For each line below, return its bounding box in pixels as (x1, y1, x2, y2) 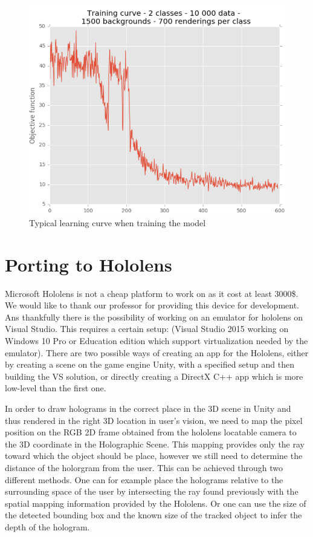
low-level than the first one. (5, 382, 106, 394)
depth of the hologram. (5, 520, 90, 533)
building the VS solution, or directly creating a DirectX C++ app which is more (5, 369, 303, 382)
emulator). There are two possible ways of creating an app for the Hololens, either (5, 346, 309, 359)
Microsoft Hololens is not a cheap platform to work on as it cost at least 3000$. (5, 287, 298, 299)
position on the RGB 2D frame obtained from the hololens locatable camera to (5, 426, 297, 438)
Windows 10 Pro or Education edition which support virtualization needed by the (5, 334, 308, 347)
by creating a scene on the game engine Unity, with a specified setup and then (5, 358, 294, 371)
